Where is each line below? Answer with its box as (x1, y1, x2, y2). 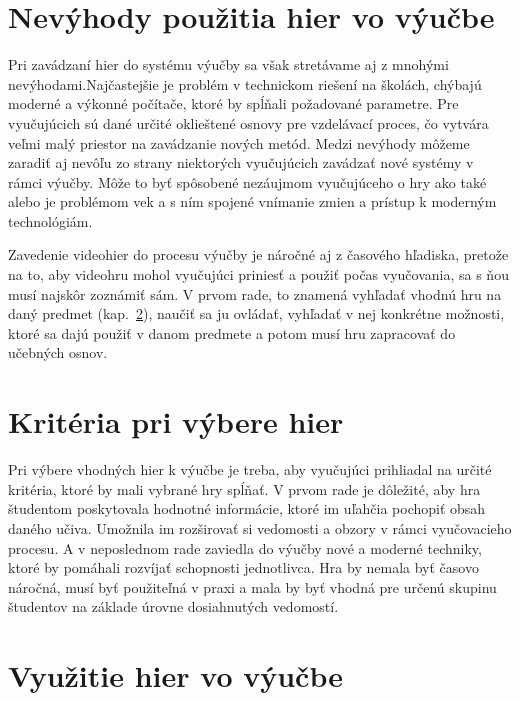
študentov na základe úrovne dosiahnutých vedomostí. (8, 596, 339, 617)
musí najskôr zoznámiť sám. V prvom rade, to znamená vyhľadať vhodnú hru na (8, 283, 502, 304)
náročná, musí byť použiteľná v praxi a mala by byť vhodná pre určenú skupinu (8, 576, 497, 597)
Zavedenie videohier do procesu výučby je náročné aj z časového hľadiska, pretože (8, 244, 509, 265)
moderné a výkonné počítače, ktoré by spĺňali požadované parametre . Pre (8, 93, 459, 114)
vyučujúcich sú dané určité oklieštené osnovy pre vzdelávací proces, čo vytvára (8, 112, 489, 133)
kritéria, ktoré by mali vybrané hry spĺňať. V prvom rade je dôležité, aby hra (8, 478, 481, 499)
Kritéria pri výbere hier (8, 401, 344, 442)
